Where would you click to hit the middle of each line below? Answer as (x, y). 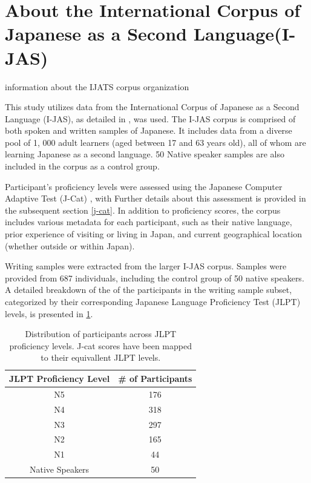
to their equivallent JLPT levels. (101, 357)
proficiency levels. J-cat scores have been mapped (100, 345)
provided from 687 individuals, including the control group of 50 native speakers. (155, 278)
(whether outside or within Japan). (70, 245)
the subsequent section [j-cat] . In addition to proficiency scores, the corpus (143, 210)
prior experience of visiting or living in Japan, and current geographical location (154, 234)
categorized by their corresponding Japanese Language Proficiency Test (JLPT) (153, 301)
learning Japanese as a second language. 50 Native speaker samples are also (145, 154)
